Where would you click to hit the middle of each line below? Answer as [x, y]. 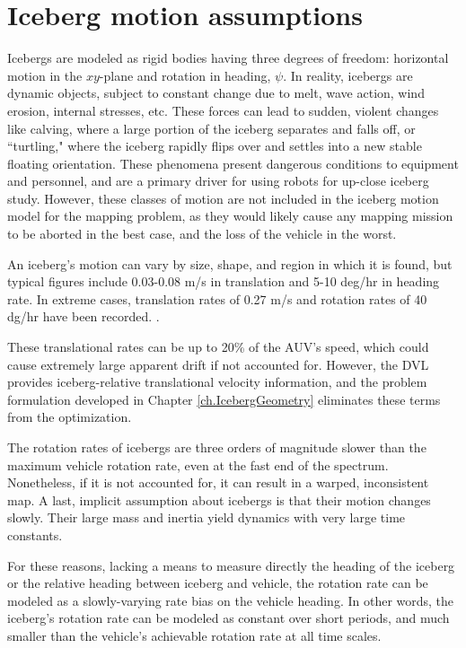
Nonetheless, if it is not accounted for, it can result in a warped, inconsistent [218, 482]
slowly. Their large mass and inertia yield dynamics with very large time [207, 517]
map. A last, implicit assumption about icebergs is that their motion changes [219, 499]
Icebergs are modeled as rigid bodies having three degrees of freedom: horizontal [228, 58]
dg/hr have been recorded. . [84, 316]
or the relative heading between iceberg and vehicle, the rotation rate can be [218, 583]
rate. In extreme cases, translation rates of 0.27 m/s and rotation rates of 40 [217, 298]
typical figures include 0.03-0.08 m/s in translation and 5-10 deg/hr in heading [224, 281]
